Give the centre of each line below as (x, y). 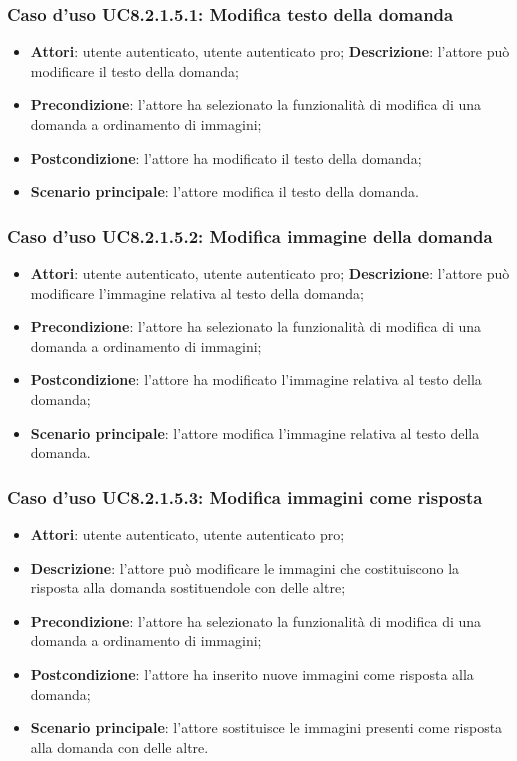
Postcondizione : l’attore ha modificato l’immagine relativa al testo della (256, 379)
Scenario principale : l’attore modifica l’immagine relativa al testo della (255, 432)
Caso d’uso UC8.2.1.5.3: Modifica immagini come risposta (245, 496)
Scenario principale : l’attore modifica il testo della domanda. (224, 191)
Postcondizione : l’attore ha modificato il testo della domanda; (226, 157)
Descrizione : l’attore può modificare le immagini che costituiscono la (245, 567)
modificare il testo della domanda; (134, 70)
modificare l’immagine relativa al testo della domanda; (197, 292)
